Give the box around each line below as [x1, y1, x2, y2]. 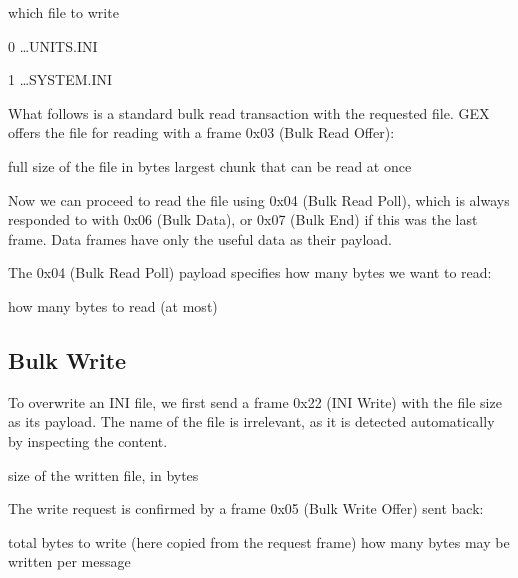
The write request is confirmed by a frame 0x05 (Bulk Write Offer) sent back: [8, 498, 484, 519]
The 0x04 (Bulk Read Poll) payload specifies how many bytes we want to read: [8, 262, 492, 283]
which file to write [8, 2, 119, 22]
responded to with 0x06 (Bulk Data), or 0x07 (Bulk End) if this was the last [8, 209, 478, 230]
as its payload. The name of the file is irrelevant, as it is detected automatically [8, 411, 495, 432]
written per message [8, 551, 131, 572]
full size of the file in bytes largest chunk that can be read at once [8, 155, 412, 176]
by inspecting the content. [8, 430, 168, 451]
